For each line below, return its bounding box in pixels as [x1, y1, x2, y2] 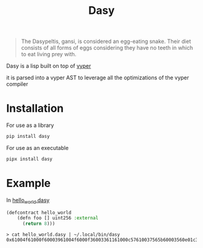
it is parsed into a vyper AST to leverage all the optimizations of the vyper [6, 74, 189, 82]
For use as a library [6, 122, 54, 129]
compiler [6, 80, 28, 88]
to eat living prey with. [21, 51, 77, 58]
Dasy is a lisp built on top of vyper [6, 62, 91, 70]
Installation [6, 102, 64, 116]
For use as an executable [6, 145, 69, 151]
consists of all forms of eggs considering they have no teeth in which [21, 44, 193, 51]
